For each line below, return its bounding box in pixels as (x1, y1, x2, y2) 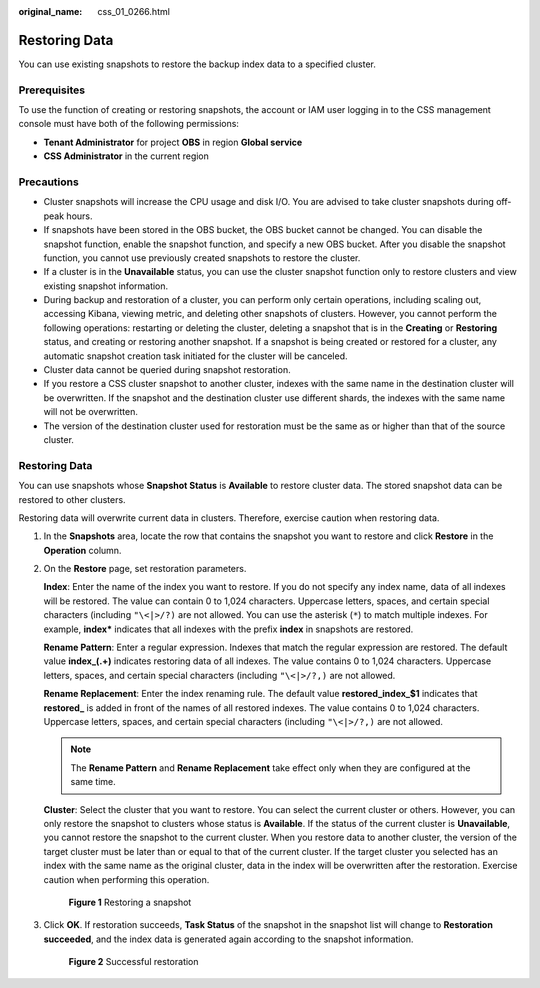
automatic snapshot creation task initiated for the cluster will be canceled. (43, 350, 349, 362)
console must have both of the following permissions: (18, 118, 240, 130)
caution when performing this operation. (43, 873, 210, 885)
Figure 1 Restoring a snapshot (68, 896, 192, 908)
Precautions (18, 175, 79, 189)
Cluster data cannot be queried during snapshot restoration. (43, 364, 291, 376)
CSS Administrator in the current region (43, 150, 210, 162)
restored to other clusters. (18, 493, 126, 505)
